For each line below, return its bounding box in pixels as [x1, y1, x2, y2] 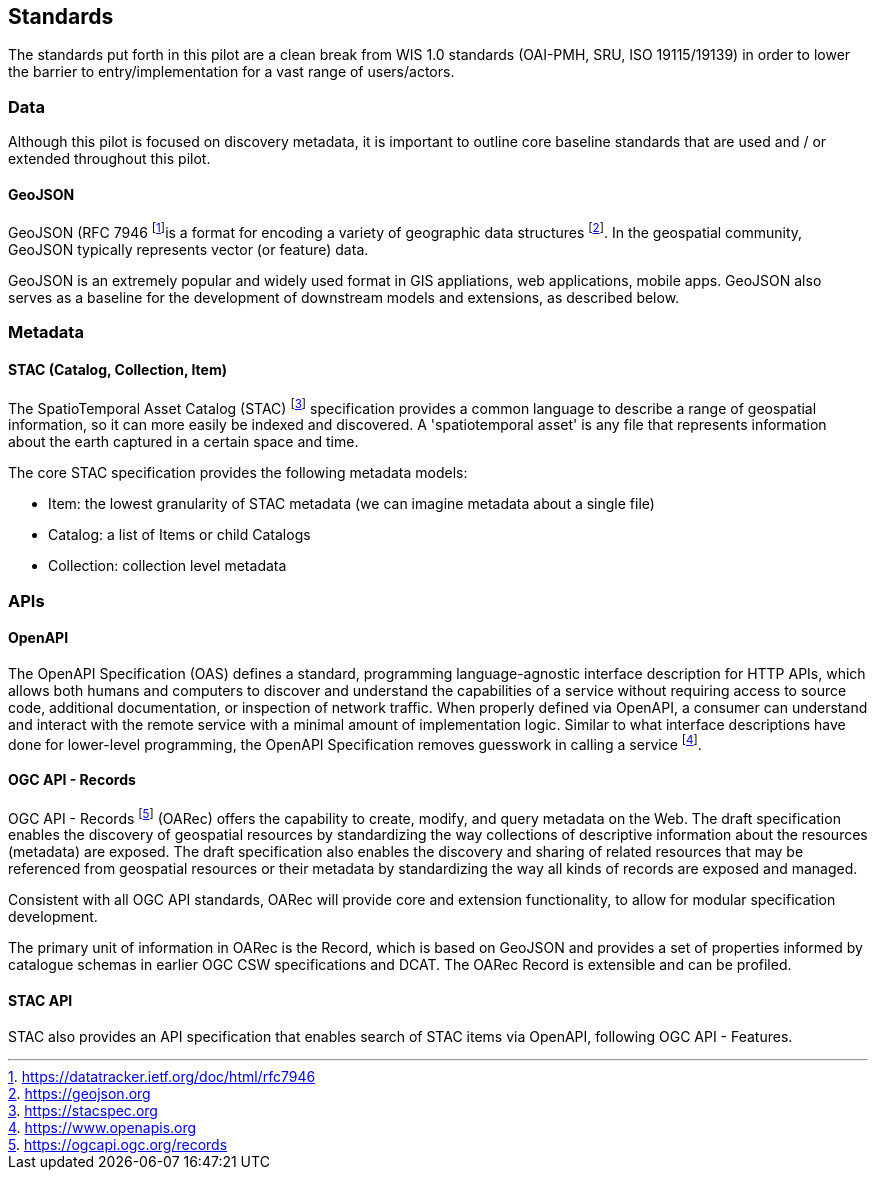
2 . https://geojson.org [8, 1084, 151, 1102]
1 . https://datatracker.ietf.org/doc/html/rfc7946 [8, 1067, 316, 1085]
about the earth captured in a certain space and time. [8, 433, 359, 451]
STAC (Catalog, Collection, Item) [8, 361, 227, 379]
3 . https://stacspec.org [8, 1101, 158, 1119]
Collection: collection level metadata [48, 557, 287, 575]
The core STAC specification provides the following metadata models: [8, 464, 468, 482]
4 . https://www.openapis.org [8, 1118, 197, 1136]
